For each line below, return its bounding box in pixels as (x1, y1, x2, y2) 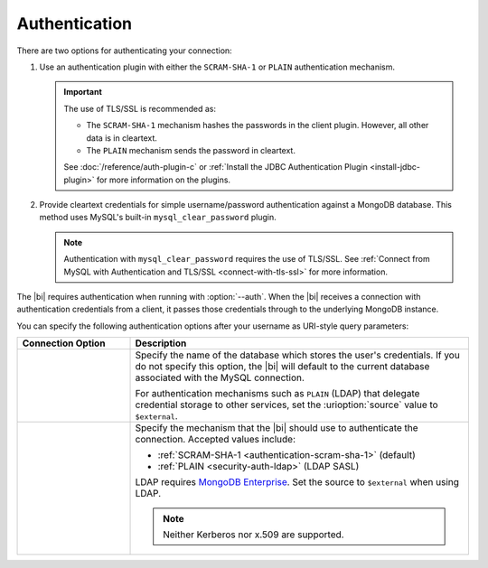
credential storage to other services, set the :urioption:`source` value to (135, 398, 438, 411)
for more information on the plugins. (96, 174, 230, 185)
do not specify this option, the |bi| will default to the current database (135, 360, 430, 373)
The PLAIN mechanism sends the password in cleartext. (86, 144, 296, 155)
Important (63, 87, 103, 98)
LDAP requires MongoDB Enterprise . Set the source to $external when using (135, 476, 460, 489)
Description (135, 337, 187, 349)
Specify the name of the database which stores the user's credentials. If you (135, 349, 460, 361)
